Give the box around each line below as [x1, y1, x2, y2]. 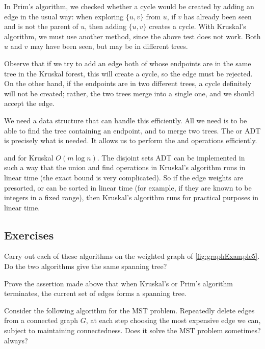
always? [4, 335, 28, 345]
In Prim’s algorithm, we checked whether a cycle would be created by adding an [4, 1, 254, 11]
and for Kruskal [4, 152, 54, 163]
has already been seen [183, 11, 252, 21]
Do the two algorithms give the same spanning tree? [4, 261, 167, 272]
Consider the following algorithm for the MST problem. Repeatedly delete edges [4, 305, 255, 315]
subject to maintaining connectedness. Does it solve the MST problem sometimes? [4, 325, 261, 336]
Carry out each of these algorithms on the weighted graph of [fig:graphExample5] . [4, 251, 260, 261]
